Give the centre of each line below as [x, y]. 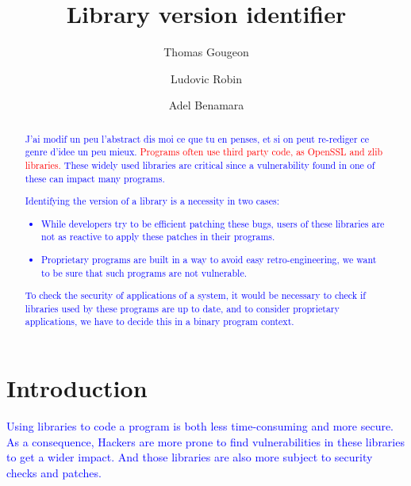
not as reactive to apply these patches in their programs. [158, 237]
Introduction [77, 388]
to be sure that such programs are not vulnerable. [144, 272]
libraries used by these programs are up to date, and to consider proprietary [182, 308]
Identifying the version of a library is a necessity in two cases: [152, 201]
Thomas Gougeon [206, 52]
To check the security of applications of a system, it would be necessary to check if [195, 295]
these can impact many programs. [95, 178]
